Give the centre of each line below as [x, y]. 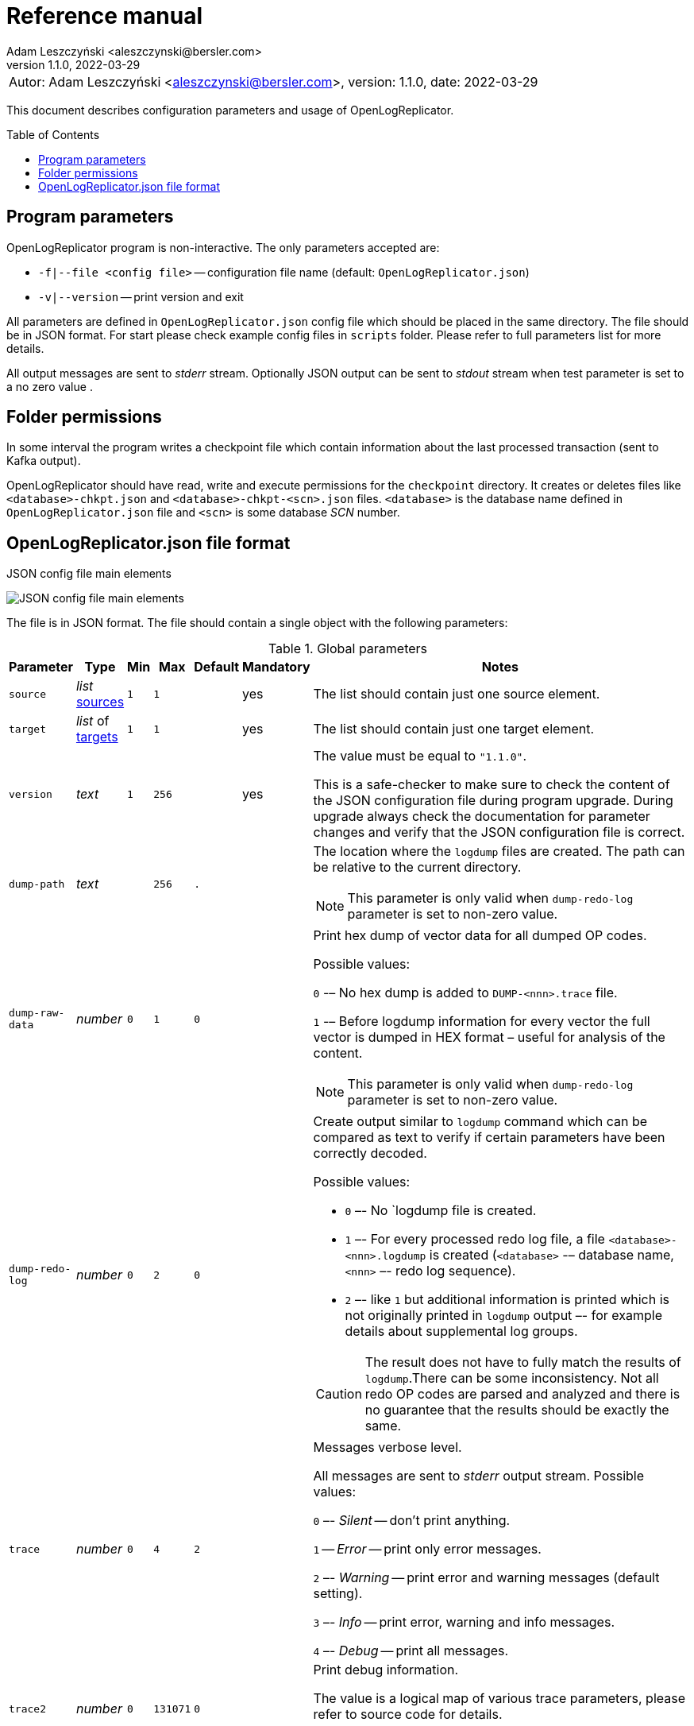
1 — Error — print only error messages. [427, 1549]
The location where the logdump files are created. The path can [499, 851]
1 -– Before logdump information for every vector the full [482, 1022]
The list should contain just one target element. [454, 729]
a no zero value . [50, 386]
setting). [338, 1594]
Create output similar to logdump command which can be [480, 1122]
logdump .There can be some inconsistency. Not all [512, 1378]
